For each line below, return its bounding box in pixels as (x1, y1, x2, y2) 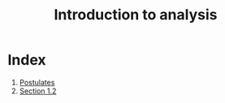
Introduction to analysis (54, 6, 218, 24)
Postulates (19, 77, 55, 87)
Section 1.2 (19, 86, 57, 96)
